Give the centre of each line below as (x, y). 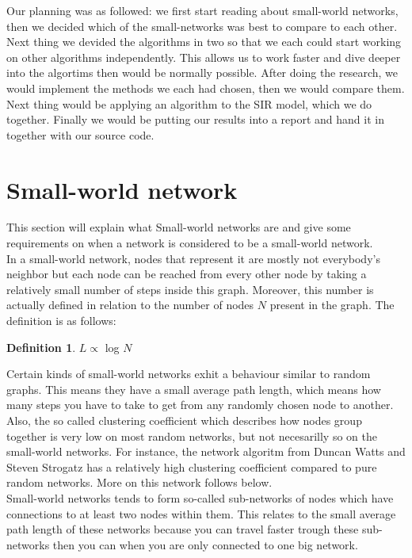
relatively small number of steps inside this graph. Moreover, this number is (190, 289)
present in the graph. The (332, 305)
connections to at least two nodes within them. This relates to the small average (201, 513)
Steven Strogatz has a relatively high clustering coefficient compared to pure (192, 466)
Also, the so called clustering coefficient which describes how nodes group (184, 420)
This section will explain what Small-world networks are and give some (179, 227)
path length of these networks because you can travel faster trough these (183, 529)
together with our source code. (80, 134)
